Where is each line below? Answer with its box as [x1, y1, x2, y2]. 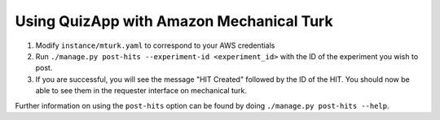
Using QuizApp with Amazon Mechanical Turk [15, 12, 333, 30]
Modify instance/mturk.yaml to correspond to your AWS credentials [35, 41, 275, 50]
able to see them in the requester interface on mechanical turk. [35, 86, 248, 96]
